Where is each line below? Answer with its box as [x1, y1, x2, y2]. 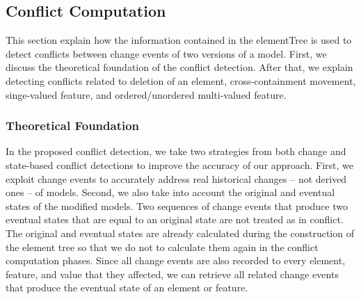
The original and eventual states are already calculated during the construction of [6, 225, 354, 240]
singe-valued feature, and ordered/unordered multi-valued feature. [6, 87, 287, 102]
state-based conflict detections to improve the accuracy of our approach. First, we [6, 157, 353, 172]
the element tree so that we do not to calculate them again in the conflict [6, 239, 319, 254]
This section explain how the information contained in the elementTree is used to [6, 33, 352, 47]
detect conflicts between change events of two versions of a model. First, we [6, 46, 327, 60]
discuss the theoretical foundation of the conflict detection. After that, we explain [6, 60, 353, 74]
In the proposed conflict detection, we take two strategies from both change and [6, 144, 346, 159]
